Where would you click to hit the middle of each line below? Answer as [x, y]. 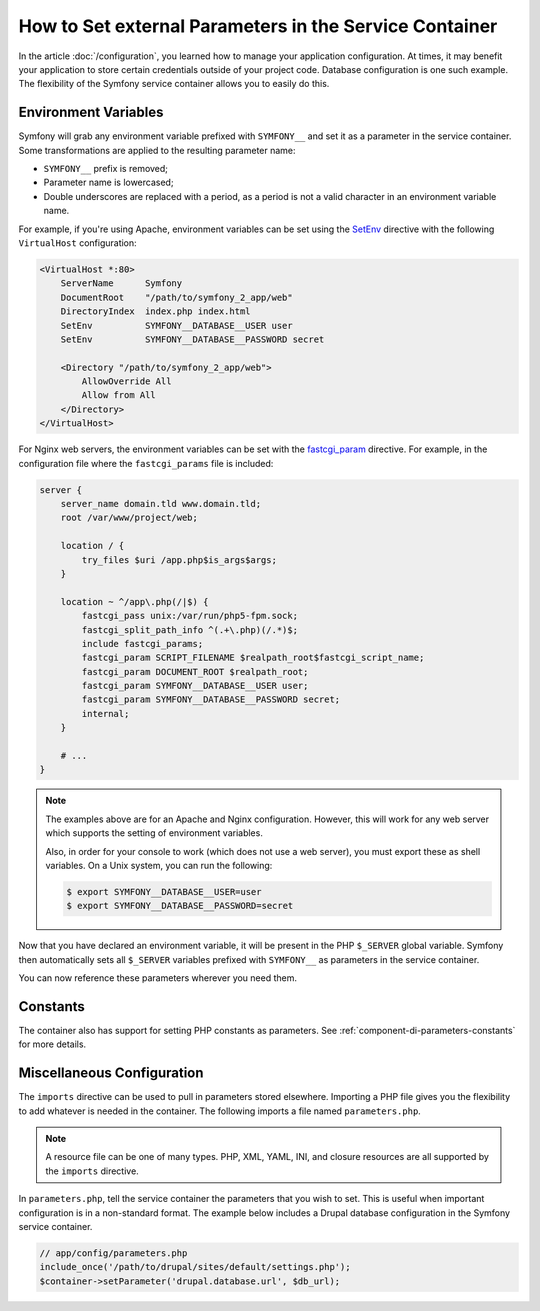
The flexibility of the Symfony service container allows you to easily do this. [174, 84]
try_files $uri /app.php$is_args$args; [179, 559]
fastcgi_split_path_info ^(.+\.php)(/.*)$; [190, 629]
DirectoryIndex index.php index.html [155, 311]
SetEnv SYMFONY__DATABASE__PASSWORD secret [192, 339]
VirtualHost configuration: [77, 242]
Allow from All [119, 395]
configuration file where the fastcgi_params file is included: [146, 463]
